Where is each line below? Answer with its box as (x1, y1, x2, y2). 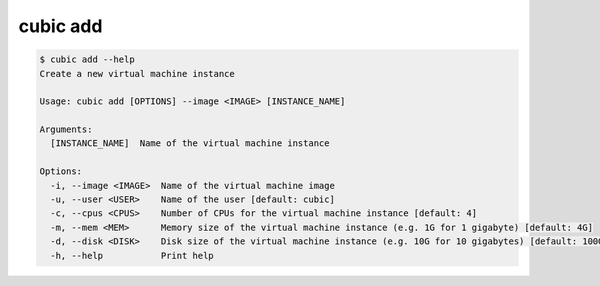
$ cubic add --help (39, 54, 135, 65)
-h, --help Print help (50, 250, 214, 261)
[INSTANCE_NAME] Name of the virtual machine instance (50, 138, 330, 149)
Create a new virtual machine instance (39, 68, 235, 79)
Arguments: (39, 124, 93, 135)
